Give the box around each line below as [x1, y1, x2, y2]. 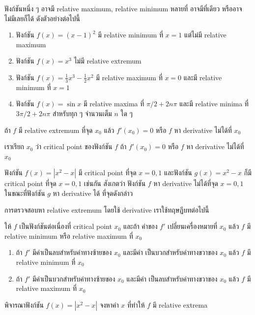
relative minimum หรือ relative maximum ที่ [4, 230, 133, 241]
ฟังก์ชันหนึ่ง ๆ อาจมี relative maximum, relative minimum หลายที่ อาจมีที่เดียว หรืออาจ [4, 3, 242, 13]
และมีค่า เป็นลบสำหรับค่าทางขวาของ [126, 273, 218, 283]
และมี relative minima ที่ [179, 98, 249, 109]
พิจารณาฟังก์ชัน [4, 299, 44, 310]
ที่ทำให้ [127, 299, 145, 310]
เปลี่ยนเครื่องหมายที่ [168, 221, 218, 231]
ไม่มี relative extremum [74, 56, 142, 66]
